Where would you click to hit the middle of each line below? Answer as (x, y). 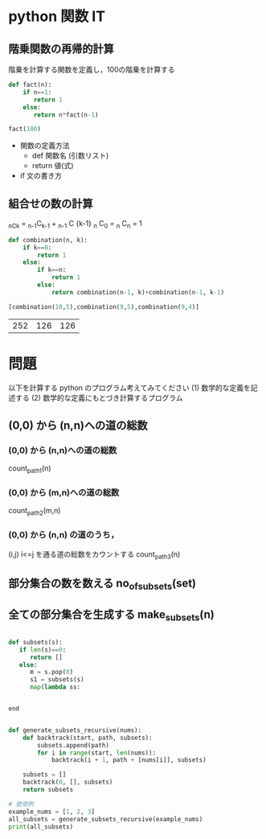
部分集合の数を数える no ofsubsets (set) (102, 584)
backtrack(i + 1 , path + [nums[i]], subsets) (129, 760)
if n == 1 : (37, 92)
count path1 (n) (30, 469)
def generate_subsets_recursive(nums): (75, 730)
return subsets (48, 790)
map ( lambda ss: (55, 687)
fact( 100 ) (25, 130)
